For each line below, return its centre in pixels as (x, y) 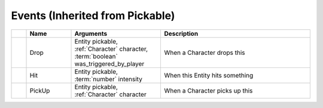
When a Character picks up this (208, 91)
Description (181, 33)
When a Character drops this (205, 53)
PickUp (40, 91)
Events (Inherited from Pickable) (93, 16)
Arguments (91, 33)
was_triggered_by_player (109, 64)
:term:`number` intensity (109, 79)
